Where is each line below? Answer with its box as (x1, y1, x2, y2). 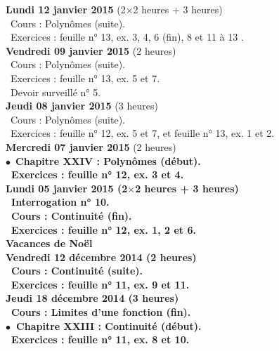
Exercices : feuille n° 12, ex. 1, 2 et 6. (11, 222, 196, 237)
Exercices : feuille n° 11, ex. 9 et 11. (11, 277, 190, 291)
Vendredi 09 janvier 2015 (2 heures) (6, 43, 176, 58)
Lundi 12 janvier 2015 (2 (6, 2, 126, 16)
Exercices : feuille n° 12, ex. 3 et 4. (11, 167, 184, 182)
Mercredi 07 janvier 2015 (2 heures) (6, 139, 176, 154)
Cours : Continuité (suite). (11, 263, 143, 278)
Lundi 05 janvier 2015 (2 (6, 180, 128, 195)
